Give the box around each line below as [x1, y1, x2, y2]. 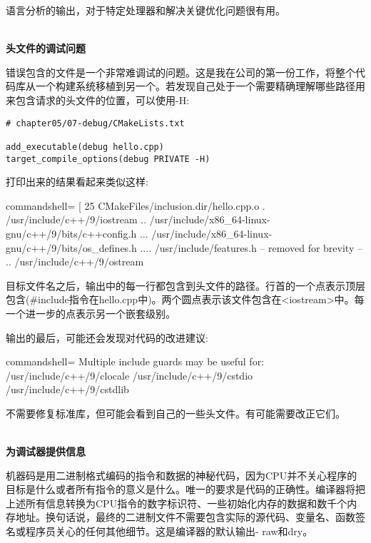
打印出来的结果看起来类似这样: [6, 174, 148, 189]
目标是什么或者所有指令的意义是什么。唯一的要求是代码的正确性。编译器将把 [6, 482, 365, 497]
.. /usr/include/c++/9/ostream [6, 254, 144, 269]
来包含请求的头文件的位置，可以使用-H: [6, 92, 190, 107]
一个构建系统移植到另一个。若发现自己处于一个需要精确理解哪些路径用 [35, 78, 365, 93]
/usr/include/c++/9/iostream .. [6, 212, 147, 227]
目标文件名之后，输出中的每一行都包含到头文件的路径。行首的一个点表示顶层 [6, 278, 365, 293]
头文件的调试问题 [6, 41, 86, 56]
